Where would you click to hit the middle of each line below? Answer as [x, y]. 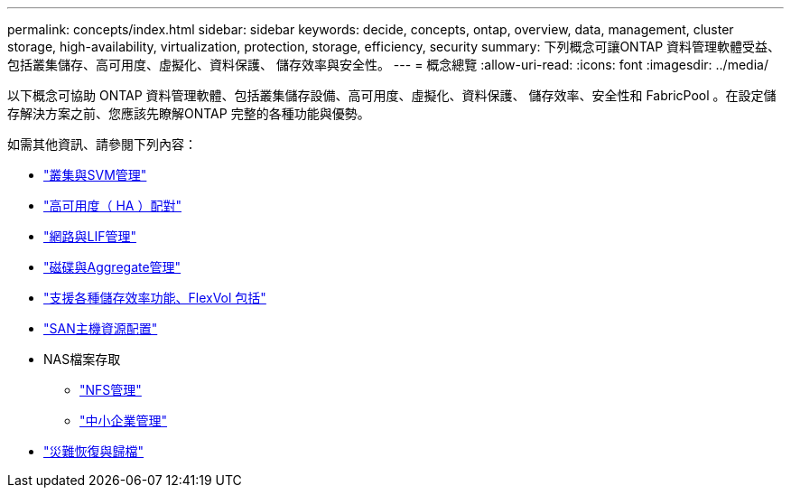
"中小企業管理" [124, 420]
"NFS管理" [111, 390]
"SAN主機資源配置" [101, 328]
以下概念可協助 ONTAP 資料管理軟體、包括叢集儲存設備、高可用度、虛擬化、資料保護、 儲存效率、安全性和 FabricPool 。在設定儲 [392, 95]
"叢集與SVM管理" [95, 175]
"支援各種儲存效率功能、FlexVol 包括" [155, 298]
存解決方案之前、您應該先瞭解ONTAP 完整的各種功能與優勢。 [189, 113]
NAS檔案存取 [82, 359]
